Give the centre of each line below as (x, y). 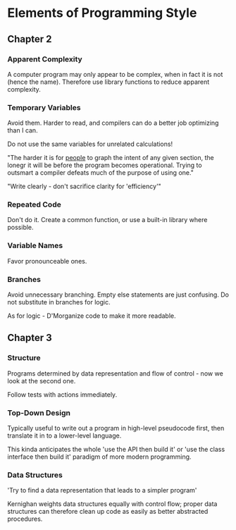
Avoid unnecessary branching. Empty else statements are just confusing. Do (118, 295)
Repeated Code (34, 204)
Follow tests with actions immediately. (62, 394)
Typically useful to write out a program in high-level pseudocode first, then (116, 429)
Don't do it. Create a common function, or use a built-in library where (107, 220)
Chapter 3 (30, 338)
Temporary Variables (44, 107)
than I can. (23, 130)
